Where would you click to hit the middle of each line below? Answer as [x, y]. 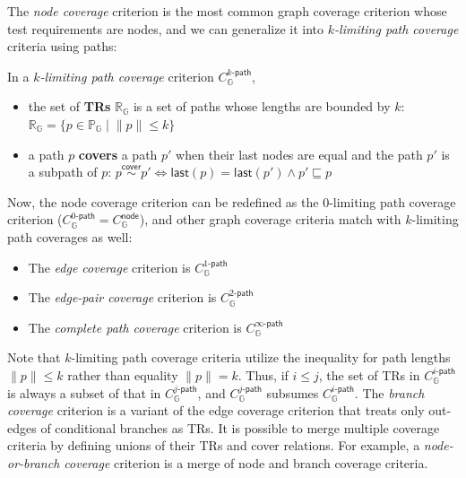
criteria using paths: [62, 46]
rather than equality [123, 374]
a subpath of [63, 172]
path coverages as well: [70, 236]
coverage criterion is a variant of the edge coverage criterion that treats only [216, 410]
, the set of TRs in [369, 374]
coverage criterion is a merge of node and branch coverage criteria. [246, 462]
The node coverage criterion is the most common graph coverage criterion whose [227, 11]
